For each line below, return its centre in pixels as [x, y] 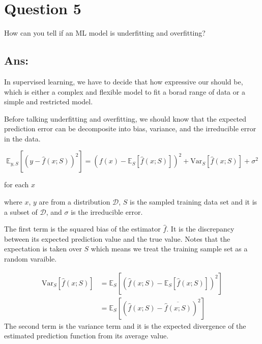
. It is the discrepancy [200, 229]
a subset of [21, 211]
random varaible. [31, 259]
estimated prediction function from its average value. [86, 336]
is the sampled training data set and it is [194, 202]
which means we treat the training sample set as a [169, 249]
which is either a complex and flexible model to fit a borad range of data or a [125, 91]
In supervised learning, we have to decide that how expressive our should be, [124, 81]
